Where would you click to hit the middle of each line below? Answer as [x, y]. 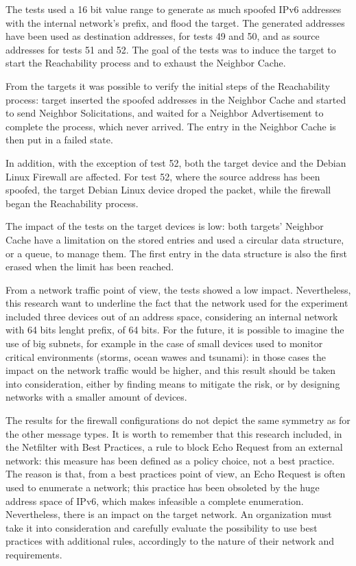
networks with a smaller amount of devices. [96, 397]
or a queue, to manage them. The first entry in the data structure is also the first [176, 253]
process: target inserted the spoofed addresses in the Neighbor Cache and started [176, 99]
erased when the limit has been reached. [90, 267]
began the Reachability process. [72, 203]
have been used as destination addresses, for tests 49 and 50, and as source [163, 36]
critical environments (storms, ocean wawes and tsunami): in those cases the [166, 356]
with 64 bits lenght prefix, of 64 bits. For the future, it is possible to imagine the [175, 330]
